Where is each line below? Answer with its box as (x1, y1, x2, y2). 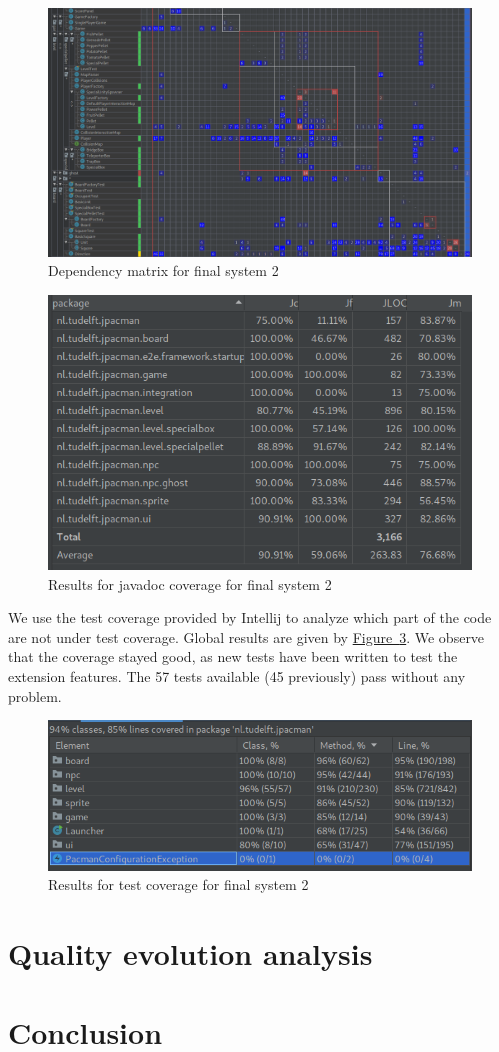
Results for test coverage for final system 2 (48, 874, 309, 895)
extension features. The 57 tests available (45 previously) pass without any (8, 666, 466, 687)
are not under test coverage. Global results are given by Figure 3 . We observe (8, 626, 485, 647)
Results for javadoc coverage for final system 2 (48, 573, 332, 594)
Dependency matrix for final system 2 (48, 260, 279, 281)
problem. (8, 685, 62, 706)
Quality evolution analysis (8, 933, 373, 974)
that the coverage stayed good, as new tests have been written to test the (8, 646, 458, 667)
